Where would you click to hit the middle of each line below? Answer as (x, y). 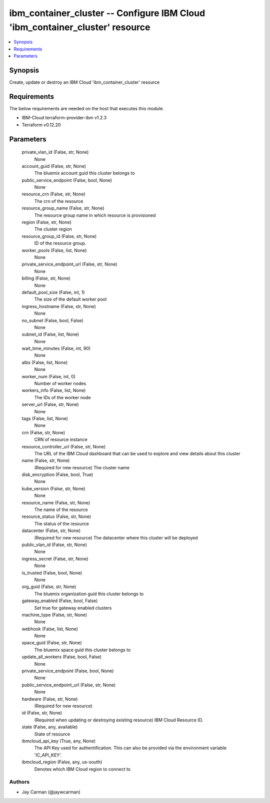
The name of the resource (61, 510)
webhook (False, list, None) (50, 629)
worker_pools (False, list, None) (54, 250)
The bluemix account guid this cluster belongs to (84, 173)
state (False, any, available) (50, 727)
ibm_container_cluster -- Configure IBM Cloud (107, 13)
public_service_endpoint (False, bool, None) (67, 180)
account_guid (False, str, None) (54, 166)
